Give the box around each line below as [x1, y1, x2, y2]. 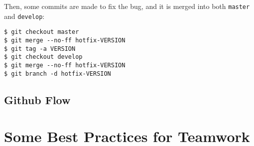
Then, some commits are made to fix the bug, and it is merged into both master [4, 1, 250, 11]
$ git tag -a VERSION [4, 45, 76, 52]
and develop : [4, 10, 45, 21]
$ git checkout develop [4, 53, 83, 61]
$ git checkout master [4, 28, 79, 36]
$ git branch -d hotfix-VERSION [4, 70, 111, 77]
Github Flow [4, 92, 71, 107]
